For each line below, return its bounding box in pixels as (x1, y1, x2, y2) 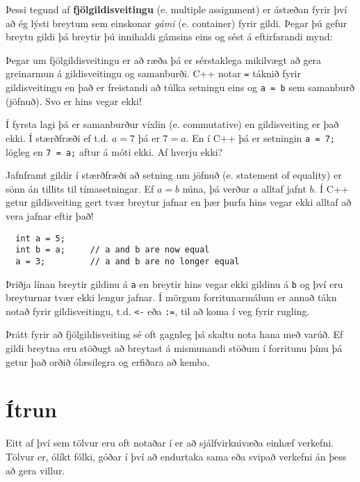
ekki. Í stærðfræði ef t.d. (6, 130, 109, 145)
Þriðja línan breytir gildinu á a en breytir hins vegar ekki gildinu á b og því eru (6, 276, 343, 291)
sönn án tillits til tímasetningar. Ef (6, 181, 154, 195)
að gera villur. (6, 463, 65, 477)
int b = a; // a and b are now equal (15, 245, 210, 255)
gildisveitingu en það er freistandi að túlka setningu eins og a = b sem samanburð (6, 80, 354, 95)
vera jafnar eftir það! (6, 208, 94, 223)
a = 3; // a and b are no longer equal (15, 256, 240, 266)
